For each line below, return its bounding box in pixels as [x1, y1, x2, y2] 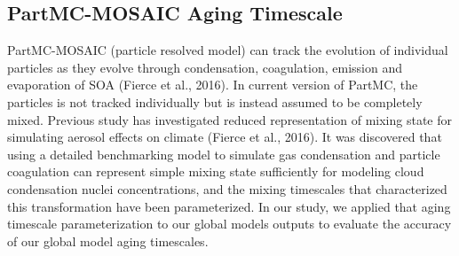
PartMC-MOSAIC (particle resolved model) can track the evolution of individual [7, 41, 448, 59]
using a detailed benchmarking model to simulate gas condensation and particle [7, 144, 440, 163]
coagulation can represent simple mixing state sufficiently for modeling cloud [7, 162, 424, 181]
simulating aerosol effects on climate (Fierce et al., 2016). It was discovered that [7, 128, 442, 146]
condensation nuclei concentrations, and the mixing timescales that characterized [7, 179, 447, 198]
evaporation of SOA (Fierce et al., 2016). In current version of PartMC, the [7, 75, 418, 94]
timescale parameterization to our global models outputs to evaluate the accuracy [7, 214, 452, 233]
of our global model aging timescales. [7, 231, 209, 250]
